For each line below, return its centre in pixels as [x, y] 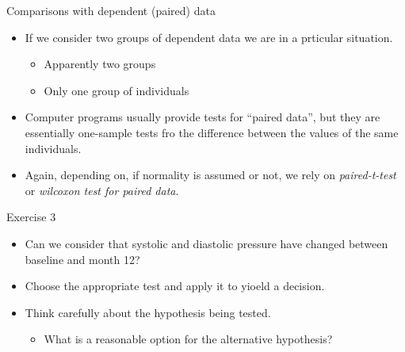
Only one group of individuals [117, 90]
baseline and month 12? [82, 259]
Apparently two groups [100, 64]
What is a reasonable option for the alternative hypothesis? [188, 339]
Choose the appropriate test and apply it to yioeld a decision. [175, 286]
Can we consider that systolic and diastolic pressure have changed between [206, 243]
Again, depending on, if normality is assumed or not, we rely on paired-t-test [210, 175]
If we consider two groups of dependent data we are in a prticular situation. [209, 37]
